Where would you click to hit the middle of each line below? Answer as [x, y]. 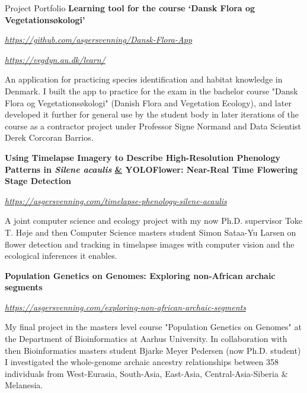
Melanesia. [24, 385]
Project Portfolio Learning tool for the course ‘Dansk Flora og [130, 8]
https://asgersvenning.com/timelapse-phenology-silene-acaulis [116, 200]
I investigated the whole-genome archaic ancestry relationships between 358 [142, 362]
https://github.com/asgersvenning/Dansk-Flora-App [99, 39]
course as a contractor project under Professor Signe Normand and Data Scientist [153, 126]
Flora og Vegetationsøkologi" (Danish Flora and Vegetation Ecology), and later [148, 102]
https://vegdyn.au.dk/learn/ [55, 59]
